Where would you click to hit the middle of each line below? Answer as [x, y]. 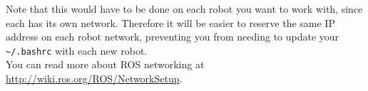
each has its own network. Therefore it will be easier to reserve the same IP [170, 22]
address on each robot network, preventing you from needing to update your [173, 37]
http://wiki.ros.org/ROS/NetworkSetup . [94, 79]
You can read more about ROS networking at [105, 64]
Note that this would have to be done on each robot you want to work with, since [184, 9]
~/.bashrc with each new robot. [77, 50]
